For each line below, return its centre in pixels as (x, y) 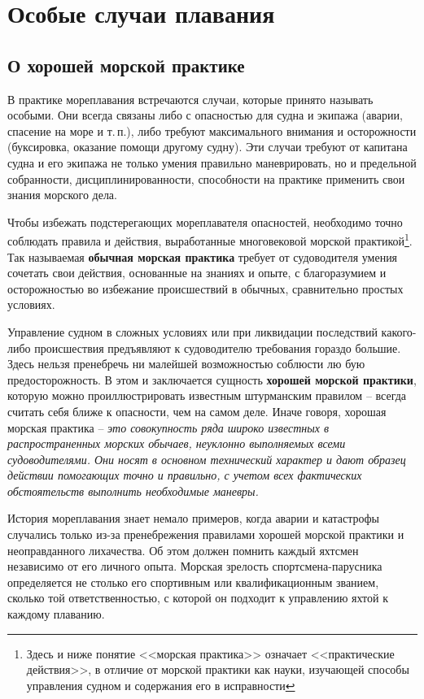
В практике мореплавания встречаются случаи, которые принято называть (190, 99)
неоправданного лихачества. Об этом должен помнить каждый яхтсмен (183, 550)
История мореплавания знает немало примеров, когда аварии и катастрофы (193, 518)
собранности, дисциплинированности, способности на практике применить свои (206, 178)
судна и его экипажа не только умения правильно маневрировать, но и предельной (212, 162)
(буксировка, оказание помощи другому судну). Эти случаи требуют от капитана (208, 147)
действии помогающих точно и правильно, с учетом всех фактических (185, 475)
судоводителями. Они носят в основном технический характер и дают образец (207, 459)
